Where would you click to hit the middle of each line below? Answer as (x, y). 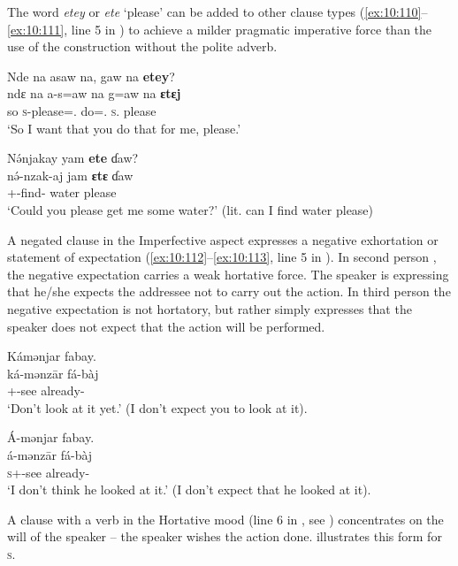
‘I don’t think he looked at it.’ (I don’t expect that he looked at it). (189, 490)
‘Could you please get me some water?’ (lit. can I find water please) (191, 209)
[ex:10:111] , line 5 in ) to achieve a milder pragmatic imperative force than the (220, 29)
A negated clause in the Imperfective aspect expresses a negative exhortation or (223, 239)
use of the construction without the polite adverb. (142, 46)
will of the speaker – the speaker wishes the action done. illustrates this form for (225, 536)
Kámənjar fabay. (52, 356)
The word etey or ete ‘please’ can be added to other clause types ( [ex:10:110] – (218, 11)
